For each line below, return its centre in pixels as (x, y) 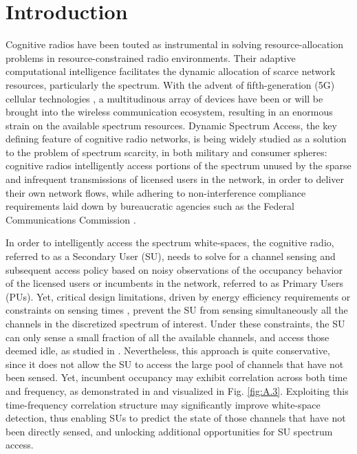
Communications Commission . (71, 219)
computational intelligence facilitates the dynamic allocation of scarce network (171, 71)
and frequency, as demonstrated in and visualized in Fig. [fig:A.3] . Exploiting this (177, 390)
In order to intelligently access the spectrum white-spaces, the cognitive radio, (170, 242)
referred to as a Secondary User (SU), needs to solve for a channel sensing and (171, 256)
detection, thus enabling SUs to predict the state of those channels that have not (176, 418)
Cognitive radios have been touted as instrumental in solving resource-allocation (174, 44)
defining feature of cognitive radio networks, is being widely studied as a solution (176, 139)
